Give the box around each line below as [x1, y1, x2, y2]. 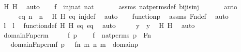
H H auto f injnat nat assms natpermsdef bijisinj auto [3, 1, 237, 11]
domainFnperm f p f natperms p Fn [3, 29, 151, 39]
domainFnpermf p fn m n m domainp [10, 39, 138, 49]
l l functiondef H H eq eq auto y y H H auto [3, 20, 195, 30]
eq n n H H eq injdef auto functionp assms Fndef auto [18, 11, 229, 21]
